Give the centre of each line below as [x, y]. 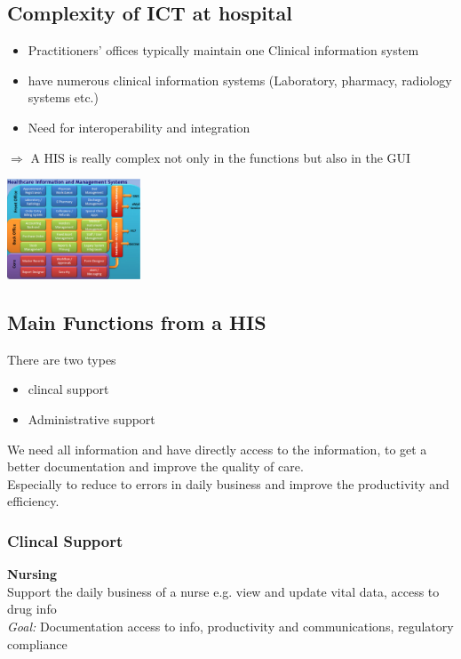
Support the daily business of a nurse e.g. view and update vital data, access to [223, 591]
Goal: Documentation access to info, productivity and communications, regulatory [230, 626]
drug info [32, 609]
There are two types [62, 359]
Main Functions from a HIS [137, 322]
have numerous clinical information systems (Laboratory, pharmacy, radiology [240, 80]
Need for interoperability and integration [139, 127]
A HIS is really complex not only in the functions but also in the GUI [221, 157]
